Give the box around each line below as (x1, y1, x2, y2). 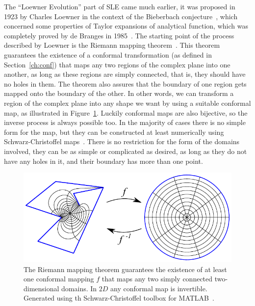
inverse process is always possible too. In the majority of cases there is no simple (4, 117, 246, 127)
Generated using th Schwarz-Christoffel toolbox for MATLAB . (24, 293, 214, 303)
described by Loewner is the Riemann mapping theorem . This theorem (4, 40, 220, 50)
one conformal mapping (24, 274, 94, 284)
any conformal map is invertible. (110, 283, 207, 293)
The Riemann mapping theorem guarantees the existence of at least (24, 264, 227, 274)
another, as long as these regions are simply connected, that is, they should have (4, 69, 246, 79)
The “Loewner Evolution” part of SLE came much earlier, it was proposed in (4, 1, 235, 11)
